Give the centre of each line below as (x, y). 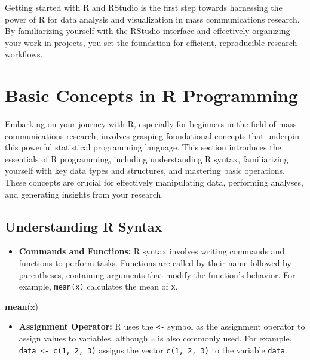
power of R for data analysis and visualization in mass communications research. (152, 19)
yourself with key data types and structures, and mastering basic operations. (145, 170)
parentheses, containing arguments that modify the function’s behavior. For (157, 274)
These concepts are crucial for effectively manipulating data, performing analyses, (154, 182)
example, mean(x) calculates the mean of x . (98, 286)
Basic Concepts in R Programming (151, 95)
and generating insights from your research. (84, 194)
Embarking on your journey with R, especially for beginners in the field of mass (151, 124)
